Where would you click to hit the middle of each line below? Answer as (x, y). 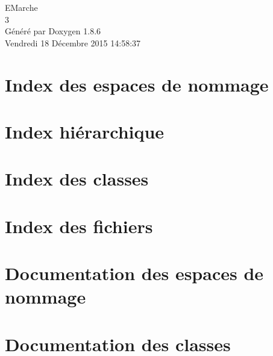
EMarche (21, 7)
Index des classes (77, 179)
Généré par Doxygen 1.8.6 (53, 31)
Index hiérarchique (85, 131)
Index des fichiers (79, 226)
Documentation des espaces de (134, 273)
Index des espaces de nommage (137, 84)
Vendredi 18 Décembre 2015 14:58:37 (73, 42)
